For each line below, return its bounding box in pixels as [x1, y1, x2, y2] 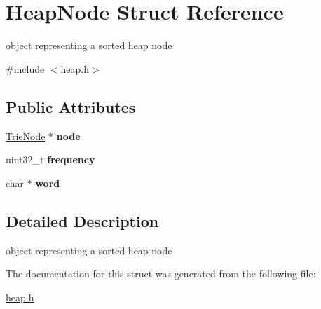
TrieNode [6, 128, 46, 143]
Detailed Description [6, 210, 159, 231]
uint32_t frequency [6, 152, 95, 167]
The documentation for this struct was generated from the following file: [6, 266, 316, 281]
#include [6, 61, 45, 76]
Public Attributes [6, 95, 136, 117]
